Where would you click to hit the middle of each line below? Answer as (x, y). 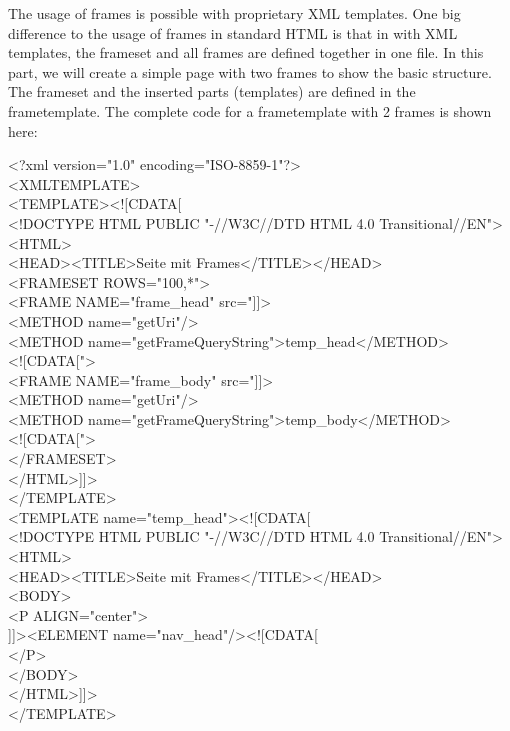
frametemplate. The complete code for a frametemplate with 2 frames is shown (250, 110)
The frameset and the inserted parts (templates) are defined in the (212, 91)
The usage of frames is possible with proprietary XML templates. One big (234, 13)
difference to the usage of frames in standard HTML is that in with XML (233, 32)
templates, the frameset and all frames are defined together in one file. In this (246, 52)
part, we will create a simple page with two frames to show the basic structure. (250, 71)
